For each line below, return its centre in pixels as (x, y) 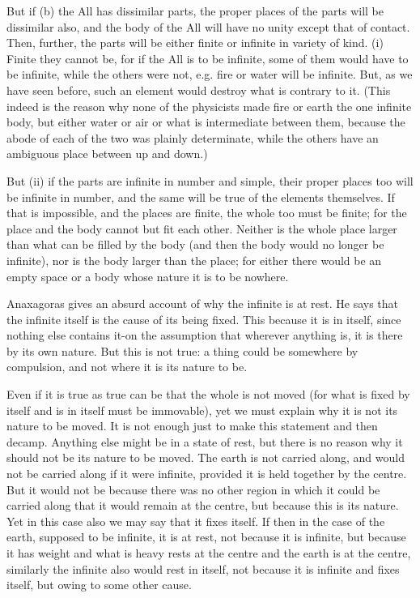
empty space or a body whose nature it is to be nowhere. (148, 276)
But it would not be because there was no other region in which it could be (193, 489)
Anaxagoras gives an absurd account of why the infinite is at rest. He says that (203, 303)
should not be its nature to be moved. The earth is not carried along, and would (206, 457)
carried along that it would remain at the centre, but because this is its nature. (203, 505)
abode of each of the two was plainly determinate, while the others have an (193, 137)
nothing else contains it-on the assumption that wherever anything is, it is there (205, 335)
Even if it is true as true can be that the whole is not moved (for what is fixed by (208, 394)
